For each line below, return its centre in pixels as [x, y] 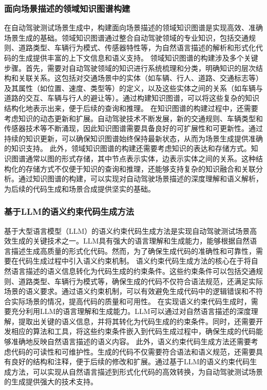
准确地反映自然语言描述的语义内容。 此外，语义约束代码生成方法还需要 [131, 341]
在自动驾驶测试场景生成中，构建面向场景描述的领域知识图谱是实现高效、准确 [133, 27]
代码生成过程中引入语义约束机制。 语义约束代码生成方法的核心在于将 [135, 261]
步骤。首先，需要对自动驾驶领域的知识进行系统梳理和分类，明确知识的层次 [130, 68]
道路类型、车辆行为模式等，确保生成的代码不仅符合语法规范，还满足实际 [140, 281]
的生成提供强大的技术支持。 [51, 382]
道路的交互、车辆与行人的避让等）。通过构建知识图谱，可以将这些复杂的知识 [132, 98]
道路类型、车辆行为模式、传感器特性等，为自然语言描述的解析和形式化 [137, 48]
